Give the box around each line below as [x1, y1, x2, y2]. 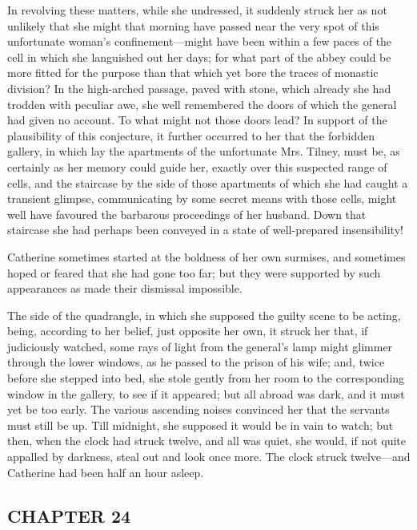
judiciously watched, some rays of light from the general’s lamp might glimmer [7, 338, 393, 354]
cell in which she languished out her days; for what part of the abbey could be [7, 48, 391, 65]
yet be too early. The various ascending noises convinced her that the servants [7, 401, 390, 418]
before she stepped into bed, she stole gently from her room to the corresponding [7, 370, 405, 386]
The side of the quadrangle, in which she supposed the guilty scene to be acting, [7, 306, 401, 323]
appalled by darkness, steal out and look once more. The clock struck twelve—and [7, 448, 411, 465]
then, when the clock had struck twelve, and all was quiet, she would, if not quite [7, 432, 407, 449]
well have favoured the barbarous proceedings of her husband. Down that [7, 205, 367, 222]
